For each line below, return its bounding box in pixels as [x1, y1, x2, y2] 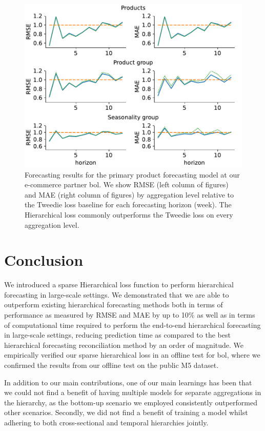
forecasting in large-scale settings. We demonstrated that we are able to [4, 289, 229, 300]
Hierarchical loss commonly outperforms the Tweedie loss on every [25, 209, 233, 220]
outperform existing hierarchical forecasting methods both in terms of [4, 299, 223, 310]
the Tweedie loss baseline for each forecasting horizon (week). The [25, 199, 232, 210]
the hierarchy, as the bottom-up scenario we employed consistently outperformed [4, 397, 257, 407]
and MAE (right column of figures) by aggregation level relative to [25, 189, 234, 200]
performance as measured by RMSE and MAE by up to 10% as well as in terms [4, 309, 255, 320]
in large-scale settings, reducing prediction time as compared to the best [4, 329, 231, 340]
